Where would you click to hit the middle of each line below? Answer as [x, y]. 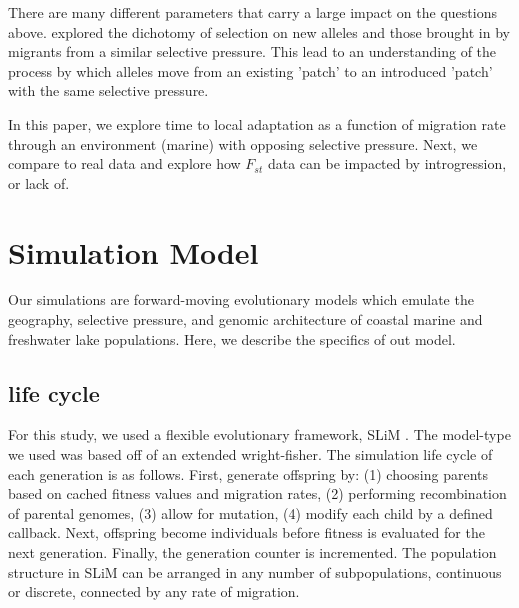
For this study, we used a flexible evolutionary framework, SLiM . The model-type [259, 434]
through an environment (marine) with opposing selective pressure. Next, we [243, 143]
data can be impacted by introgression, [387, 163]
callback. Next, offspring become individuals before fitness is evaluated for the [246, 532]
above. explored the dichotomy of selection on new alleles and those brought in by [259, 31]
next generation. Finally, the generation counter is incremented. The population [252, 552]
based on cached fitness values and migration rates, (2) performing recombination [257, 493]
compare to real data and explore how [124, 163]
